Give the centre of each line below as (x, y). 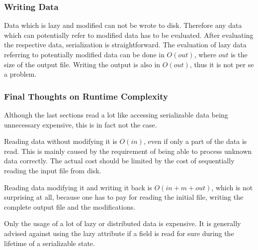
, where (205, 54)
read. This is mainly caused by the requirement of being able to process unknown (128, 151)
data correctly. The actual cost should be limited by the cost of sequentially (119, 161)
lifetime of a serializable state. (49, 243)
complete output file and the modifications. (70, 206)
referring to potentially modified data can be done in (84, 54)
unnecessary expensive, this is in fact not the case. (81, 124)
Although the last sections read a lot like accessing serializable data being (116, 115)
